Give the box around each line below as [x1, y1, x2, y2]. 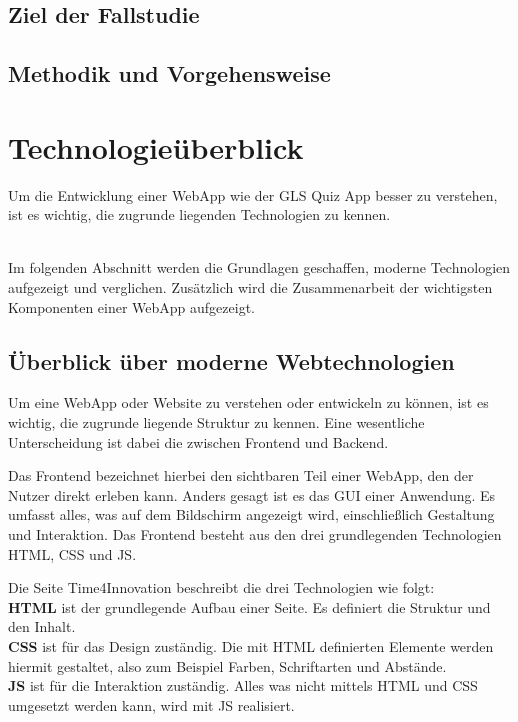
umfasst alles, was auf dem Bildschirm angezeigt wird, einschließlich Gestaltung [8, 504, 495, 525]
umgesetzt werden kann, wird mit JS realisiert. [8, 694, 295, 715]
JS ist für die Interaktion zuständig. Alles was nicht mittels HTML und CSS [8, 675, 478, 696]
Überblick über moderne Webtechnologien [8, 345, 455, 376]
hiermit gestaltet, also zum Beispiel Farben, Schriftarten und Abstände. [8, 655, 447, 676]
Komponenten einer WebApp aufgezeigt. [8, 296, 256, 317]
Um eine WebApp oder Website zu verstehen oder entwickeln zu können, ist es [8, 392, 489, 413]
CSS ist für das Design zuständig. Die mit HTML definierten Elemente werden [8, 635, 494, 656]
